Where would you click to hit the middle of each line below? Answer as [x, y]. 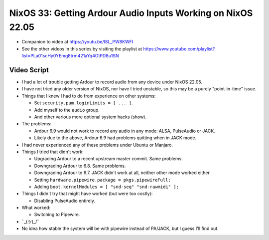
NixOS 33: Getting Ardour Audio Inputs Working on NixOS [131, 13]
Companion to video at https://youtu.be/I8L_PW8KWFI [77, 42]
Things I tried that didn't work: [53, 152]
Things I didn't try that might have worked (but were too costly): [87, 194]
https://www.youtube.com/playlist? [179, 49]
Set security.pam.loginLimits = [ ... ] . [83, 103]
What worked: [36, 208]
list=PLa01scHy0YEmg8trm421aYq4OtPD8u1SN [70, 56]
